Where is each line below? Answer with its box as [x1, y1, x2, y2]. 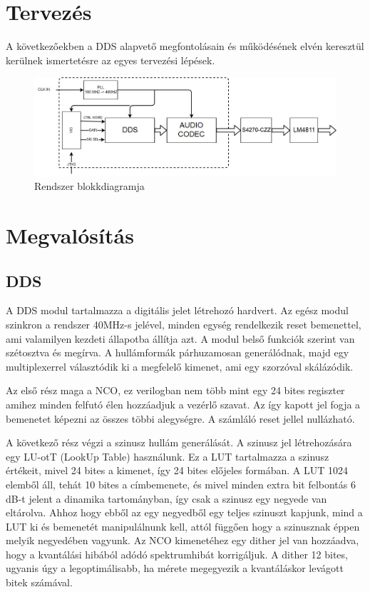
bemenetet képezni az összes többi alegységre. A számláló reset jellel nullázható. [6, 411, 355, 426]
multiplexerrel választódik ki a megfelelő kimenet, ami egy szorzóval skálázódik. [6, 358, 354, 373]
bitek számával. [6, 575, 73, 590]
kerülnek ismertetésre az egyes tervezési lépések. [6, 52, 215, 67]
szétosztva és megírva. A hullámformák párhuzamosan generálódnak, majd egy [6, 345, 349, 360]
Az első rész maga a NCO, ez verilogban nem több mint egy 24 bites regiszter [6, 383, 345, 398]
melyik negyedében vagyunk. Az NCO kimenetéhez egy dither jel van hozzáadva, [6, 533, 359, 548]
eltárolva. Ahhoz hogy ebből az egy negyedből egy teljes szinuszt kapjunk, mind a [6, 505, 363, 520]
